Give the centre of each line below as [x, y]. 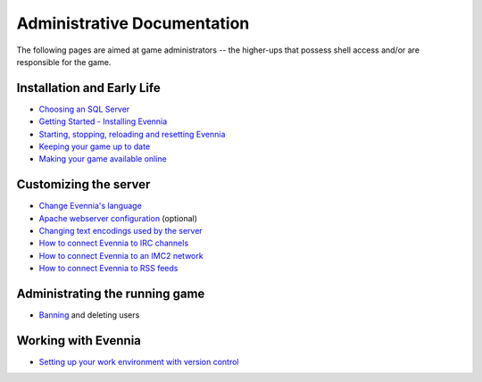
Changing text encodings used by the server [120, 231]
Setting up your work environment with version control [139, 362]
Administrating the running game [111, 294]
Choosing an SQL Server [84, 109]
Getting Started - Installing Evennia [103, 121]
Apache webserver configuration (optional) [118, 218]
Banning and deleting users [89, 315]
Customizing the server [83, 184]
